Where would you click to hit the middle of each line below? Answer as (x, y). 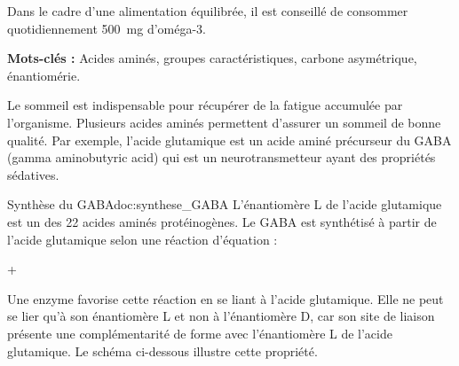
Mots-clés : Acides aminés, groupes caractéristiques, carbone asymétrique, (212, 58)
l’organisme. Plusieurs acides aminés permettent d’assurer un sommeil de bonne (224, 122)
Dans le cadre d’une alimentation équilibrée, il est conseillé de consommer (208, 11)
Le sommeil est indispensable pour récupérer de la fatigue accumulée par (205, 105)
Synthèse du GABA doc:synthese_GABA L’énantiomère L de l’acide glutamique (225, 204)
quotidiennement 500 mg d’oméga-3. (107, 28)
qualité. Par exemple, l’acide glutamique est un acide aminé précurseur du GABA (229, 140)
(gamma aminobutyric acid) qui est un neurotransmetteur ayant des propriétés (222, 157)
